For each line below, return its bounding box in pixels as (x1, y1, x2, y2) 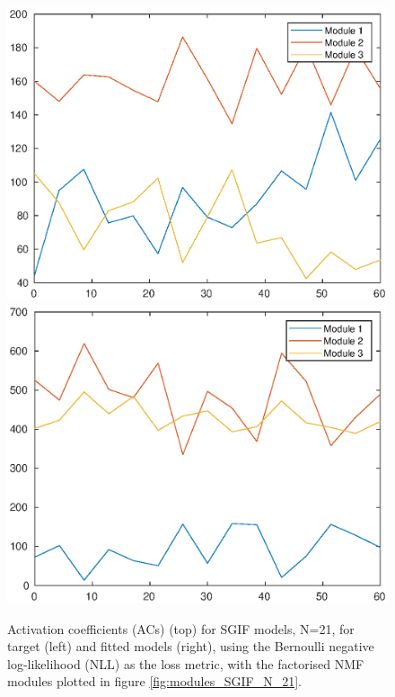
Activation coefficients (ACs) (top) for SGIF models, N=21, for (7, 619, 355, 638)
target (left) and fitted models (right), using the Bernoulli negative (7, 637, 374, 656)
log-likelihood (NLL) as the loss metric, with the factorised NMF (7, 654, 364, 673)
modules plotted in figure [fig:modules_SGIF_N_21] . (7, 672, 303, 691)
